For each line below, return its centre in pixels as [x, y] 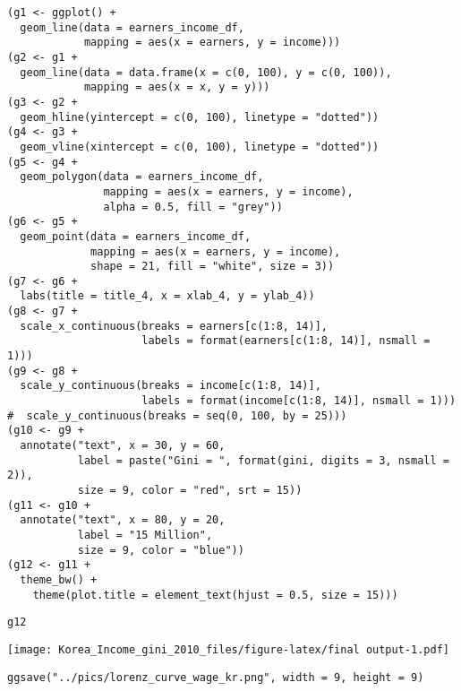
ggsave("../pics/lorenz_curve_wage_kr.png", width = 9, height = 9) [216, 677]
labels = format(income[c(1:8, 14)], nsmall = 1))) [299, 401]
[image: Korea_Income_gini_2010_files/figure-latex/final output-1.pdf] [228, 649]
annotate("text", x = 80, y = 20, [123, 520]
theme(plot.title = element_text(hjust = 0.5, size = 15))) [215, 595]
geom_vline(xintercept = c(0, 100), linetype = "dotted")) [200, 147]
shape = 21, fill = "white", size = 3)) [213, 267]
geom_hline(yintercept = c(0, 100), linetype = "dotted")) [200, 117]
